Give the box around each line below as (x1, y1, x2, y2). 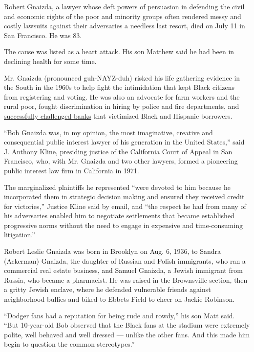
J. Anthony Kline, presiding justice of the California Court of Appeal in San (4, 146, 233, 156)
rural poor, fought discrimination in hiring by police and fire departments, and (4, 101, 239, 111)
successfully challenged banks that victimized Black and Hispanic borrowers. (4, 110, 233, 121)
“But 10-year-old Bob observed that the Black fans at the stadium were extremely (4, 320, 250, 330)
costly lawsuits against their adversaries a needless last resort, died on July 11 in (4, 21, 245, 31)
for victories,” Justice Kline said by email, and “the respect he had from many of (4, 201, 246, 211)
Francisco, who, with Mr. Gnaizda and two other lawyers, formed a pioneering (4, 156, 238, 166)
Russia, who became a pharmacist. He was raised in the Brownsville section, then (4, 274, 248, 285)
